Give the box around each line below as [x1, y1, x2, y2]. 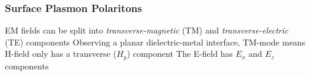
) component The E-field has [126, 47, 233, 60]
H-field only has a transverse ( [5, 47, 117, 60]
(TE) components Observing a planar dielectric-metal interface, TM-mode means [5, 35, 306, 48]
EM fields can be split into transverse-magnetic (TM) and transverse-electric [5, 24, 288, 37]
